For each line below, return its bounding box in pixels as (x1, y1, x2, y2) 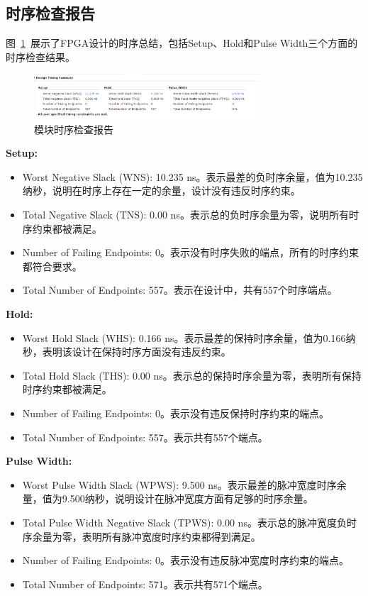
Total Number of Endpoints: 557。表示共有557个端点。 (22, 429, 268, 444)
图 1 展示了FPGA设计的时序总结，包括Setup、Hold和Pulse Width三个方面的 (6, 35, 358, 50)
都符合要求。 (22, 258, 82, 273)
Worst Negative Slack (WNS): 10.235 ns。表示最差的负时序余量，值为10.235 (22, 169, 363, 184)
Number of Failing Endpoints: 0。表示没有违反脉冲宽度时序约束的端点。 (22, 553, 350, 568)
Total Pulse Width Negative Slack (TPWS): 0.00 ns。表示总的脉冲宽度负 (22, 514, 347, 529)
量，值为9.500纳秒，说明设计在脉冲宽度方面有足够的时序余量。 (22, 491, 313, 506)
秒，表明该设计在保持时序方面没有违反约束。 (22, 344, 231, 359)
